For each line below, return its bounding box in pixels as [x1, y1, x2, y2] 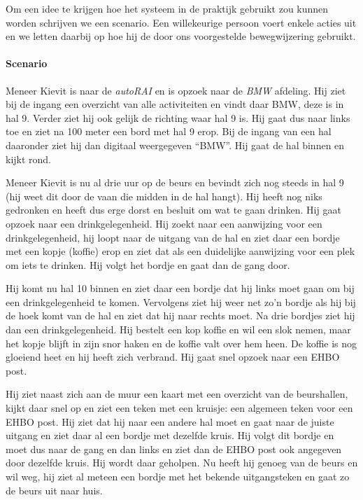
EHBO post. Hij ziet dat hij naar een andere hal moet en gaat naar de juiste [6, 414, 334, 429]
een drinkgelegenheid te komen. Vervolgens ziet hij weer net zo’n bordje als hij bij [6, 294, 356, 309]
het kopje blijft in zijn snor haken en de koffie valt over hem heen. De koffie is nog [6, 335, 357, 350]
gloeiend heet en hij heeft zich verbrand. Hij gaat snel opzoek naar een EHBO [6, 349, 340, 364]
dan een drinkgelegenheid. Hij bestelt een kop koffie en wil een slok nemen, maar [6, 322, 351, 337]
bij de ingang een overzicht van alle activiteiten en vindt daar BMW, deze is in [6, 97, 344, 111]
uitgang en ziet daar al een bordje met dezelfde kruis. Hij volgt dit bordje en [6, 428, 334, 443]
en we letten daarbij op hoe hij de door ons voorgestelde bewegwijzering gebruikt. [6, 29, 356, 43]
